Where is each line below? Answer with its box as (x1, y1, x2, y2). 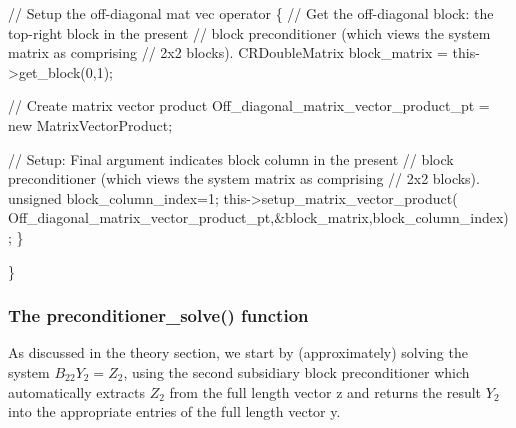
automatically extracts (8, 381, 146, 402)
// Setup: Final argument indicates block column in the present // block (8, 148, 454, 169)
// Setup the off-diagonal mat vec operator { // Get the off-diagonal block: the (8, 3, 494, 23)
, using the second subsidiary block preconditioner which (123, 361, 470, 382)
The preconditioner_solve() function (8, 303, 309, 328)
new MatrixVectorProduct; (8, 114, 173, 135)
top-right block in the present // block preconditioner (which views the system (8, 22, 491, 43)
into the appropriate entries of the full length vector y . (8, 401, 341, 422)
